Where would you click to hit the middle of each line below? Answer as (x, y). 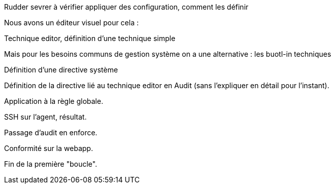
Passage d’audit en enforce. (51, 133)
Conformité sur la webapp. (49, 148)
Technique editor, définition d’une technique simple (90, 38)
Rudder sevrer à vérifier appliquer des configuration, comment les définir (126, 7)
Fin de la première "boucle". (51, 164)
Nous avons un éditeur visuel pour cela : (71, 23)
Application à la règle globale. (54, 101)
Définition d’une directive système (61, 70)
